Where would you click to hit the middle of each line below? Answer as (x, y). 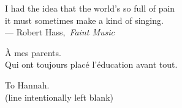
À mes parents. (33, 52)
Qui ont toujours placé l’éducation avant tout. (91, 64)
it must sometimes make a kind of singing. (84, 20)
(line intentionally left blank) (59, 97)
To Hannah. (27, 85)
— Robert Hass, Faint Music (60, 32)
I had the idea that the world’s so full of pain (90, 8)
